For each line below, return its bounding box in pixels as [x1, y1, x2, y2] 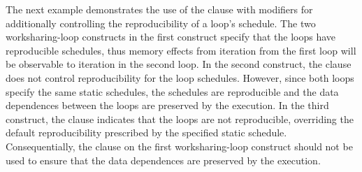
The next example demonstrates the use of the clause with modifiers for [6, 2, 313, 16]
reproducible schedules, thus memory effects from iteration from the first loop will [6, 43, 356, 57]
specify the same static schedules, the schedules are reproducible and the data [6, 84, 339, 99]
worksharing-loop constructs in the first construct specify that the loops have [6, 29, 336, 44]
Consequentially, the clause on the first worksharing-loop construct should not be [6, 138, 353, 153]
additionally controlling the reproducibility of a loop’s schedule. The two [6, 15, 316, 30]
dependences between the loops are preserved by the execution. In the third [6, 98, 329, 113]
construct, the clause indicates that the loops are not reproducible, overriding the [6, 111, 354, 126]
